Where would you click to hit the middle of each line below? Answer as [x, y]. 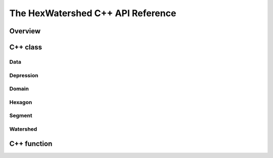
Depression [24, 75]
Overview [25, 31]
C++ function [31, 144]
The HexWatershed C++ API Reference [93, 13]
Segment [21, 116]
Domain [19, 89]
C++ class [26, 47]
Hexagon [21, 102]
